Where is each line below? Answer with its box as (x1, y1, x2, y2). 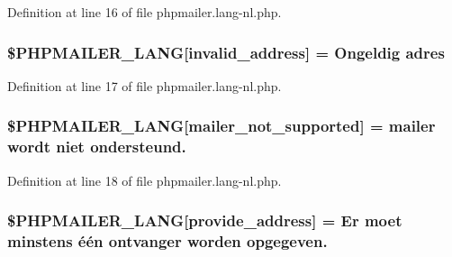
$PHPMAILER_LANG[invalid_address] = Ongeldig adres (7, 41, 445, 63)
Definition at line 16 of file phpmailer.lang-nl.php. (7, 3, 282, 21)
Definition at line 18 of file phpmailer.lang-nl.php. (7, 170, 282, 189)
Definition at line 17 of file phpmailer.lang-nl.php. (7, 76, 282, 95)
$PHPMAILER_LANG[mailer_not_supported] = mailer (7, 115, 436, 137)
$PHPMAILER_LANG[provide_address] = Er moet (7, 209, 402, 232)
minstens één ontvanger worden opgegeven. (7, 229, 328, 252)
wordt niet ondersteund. (7, 135, 186, 158)
